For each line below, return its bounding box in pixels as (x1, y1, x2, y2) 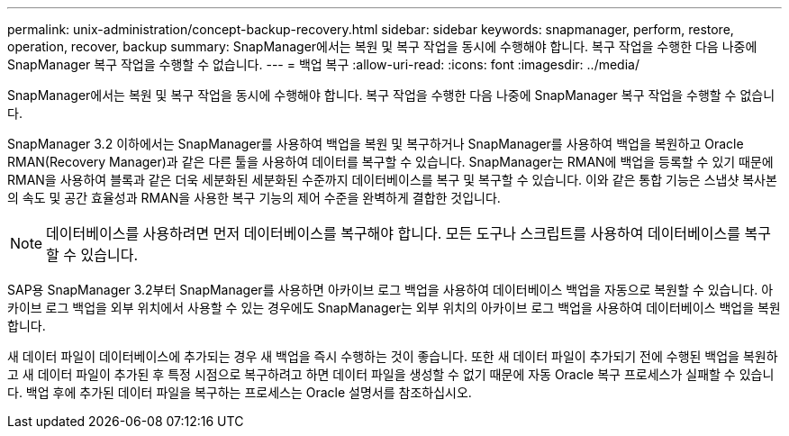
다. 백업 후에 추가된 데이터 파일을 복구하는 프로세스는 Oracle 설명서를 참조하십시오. (7, 385, 472, 400)
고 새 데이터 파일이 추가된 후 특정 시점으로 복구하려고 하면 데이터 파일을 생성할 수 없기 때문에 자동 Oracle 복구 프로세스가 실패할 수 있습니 (7, 367, 775, 382)
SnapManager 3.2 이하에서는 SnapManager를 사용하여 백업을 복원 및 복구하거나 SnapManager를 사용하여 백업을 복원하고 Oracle (7, 136, 744, 151)
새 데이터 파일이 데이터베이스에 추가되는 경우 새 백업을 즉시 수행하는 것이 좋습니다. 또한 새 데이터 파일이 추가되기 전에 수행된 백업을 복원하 (7, 349, 778, 364)
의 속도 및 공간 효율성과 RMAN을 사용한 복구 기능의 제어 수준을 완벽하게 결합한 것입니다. (7, 190, 501, 205)
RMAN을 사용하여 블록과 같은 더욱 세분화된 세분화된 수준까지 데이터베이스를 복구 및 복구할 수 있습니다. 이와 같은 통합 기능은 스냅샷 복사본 (7, 172, 777, 187)
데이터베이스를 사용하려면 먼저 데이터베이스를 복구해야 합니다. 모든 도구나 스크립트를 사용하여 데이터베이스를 (46, 224, 740, 242)
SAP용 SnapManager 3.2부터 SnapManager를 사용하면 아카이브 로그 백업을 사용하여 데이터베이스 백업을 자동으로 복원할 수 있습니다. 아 (7, 282, 774, 297)
